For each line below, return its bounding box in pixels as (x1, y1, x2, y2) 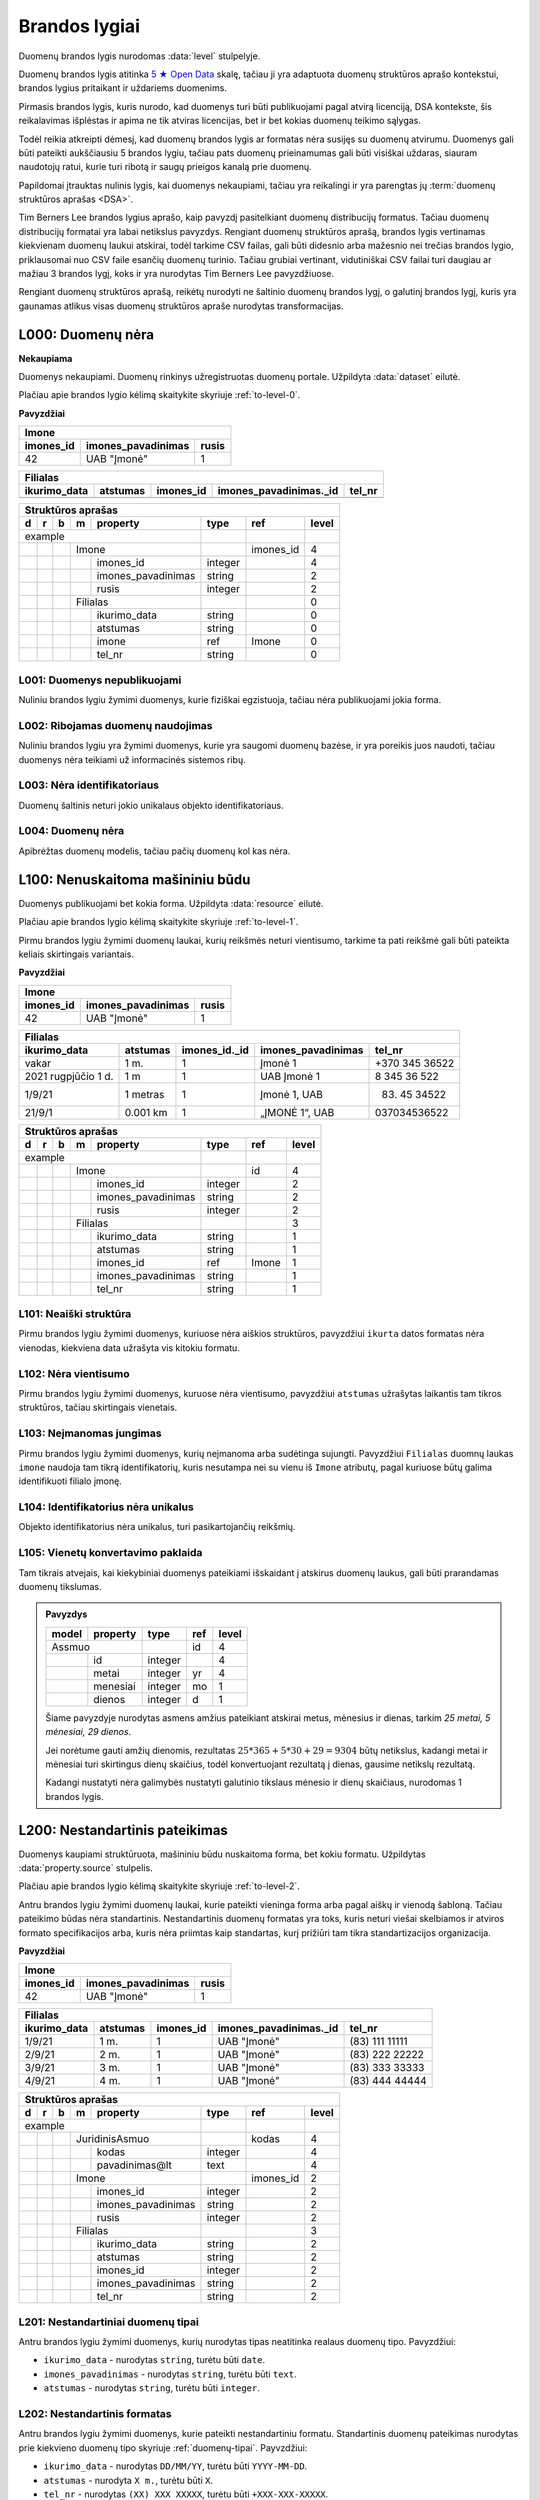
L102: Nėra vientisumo (18, 1366, 130, 1380)
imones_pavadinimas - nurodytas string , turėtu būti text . (43, 2368, 297, 2380)
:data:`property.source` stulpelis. (18, 1861, 154, 1874)
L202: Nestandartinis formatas (18, 2407, 172, 2421)
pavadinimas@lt (96, 2158, 172, 2172)
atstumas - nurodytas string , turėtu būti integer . (43, 2382, 260, 2394)
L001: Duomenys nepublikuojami (18, 673, 182, 687)
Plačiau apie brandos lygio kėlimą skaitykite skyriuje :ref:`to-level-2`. (18, 1880, 300, 1892)
